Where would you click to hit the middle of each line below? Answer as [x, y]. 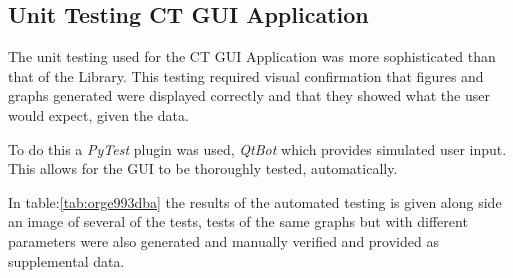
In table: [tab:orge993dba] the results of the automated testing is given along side [255, 201]
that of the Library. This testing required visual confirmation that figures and [246, 75]
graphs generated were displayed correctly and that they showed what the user [249, 95]
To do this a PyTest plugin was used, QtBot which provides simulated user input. [257, 148]
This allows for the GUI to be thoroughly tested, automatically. [203, 168]
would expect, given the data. [98, 114]
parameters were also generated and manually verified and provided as [223, 240]
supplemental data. [66, 260]
